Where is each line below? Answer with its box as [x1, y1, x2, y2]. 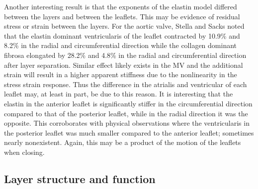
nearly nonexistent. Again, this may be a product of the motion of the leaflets [4, 137, 241, 147]
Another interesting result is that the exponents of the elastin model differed [4, 1, 237, 11]
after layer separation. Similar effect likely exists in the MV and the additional [4, 59, 243, 70]
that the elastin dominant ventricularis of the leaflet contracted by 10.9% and [4, 30, 240, 41]
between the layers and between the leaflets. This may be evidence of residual [4, 11, 240, 21]
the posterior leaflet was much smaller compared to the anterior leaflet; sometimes [4, 127, 254, 138]
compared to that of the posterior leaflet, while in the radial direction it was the [4, 108, 248, 118]
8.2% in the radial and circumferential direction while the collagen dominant [4, 40, 237, 50]
